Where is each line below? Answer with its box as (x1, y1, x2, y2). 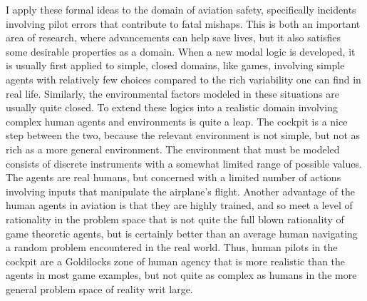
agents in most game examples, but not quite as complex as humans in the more (6, 267, 357, 282)
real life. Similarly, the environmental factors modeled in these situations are (6, 86, 339, 101)
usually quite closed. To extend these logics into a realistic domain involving (6, 100, 338, 115)
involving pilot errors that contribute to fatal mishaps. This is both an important (6, 16, 361, 31)
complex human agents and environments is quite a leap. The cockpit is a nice (6, 113, 348, 128)
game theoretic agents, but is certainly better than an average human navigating (6, 225, 358, 240)
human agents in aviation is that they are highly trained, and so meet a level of (6, 198, 353, 213)
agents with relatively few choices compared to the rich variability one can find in (6, 71, 361, 86)
